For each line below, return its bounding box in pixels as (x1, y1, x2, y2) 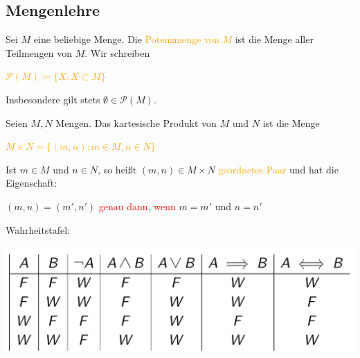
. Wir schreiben (84, 45, 150, 60)
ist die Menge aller (235, 32, 314, 46)
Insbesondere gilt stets (6, 92, 100, 106)
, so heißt (98, 162, 137, 176)
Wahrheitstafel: (6, 222, 71, 237)
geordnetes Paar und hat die (218, 162, 339, 176)
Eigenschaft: (6, 176, 57, 190)
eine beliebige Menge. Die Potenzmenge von (33, 32, 219, 46)
